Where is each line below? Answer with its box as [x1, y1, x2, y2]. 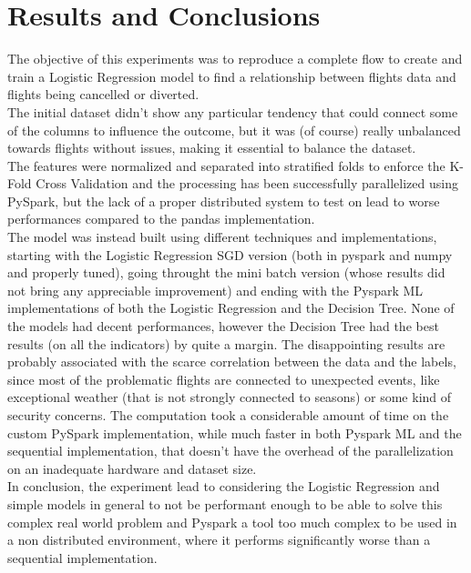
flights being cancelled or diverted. [7, 85, 200, 104]
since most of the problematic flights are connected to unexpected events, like [7, 369, 440, 388]
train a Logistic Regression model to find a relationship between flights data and [7, 66, 456, 85]
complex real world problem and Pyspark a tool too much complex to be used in [7, 512, 457, 531]
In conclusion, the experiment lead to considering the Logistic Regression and [7, 477, 440, 496]
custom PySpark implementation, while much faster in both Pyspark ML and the [7, 423, 462, 442]
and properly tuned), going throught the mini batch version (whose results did [7, 263, 445, 282]
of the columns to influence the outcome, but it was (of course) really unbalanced [7, 120, 461, 139]
